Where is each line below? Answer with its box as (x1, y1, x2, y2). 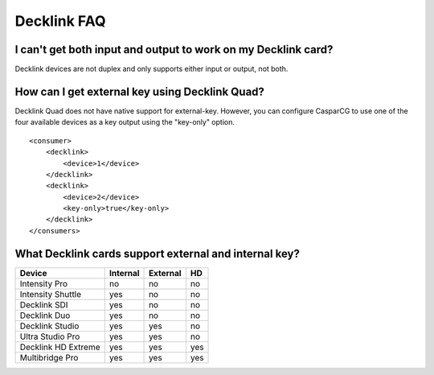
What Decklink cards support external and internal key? (14, 246, 301, 261)
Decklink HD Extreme (19, 341, 100, 352)
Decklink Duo (19, 310, 71, 321)
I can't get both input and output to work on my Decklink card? (14, 43, 334, 56)
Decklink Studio (19, 320, 80, 332)
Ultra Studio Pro (19, 331, 80, 342)
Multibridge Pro (19, 352, 79, 363)
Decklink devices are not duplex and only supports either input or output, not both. (14, 64, 289, 74)
